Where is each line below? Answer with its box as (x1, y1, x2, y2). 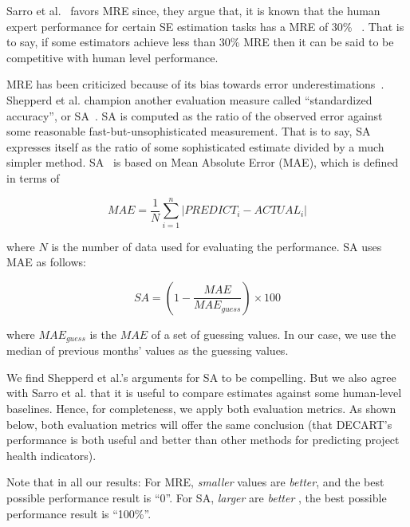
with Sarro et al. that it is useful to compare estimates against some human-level (6, 384, 402, 401)
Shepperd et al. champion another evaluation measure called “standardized (6, 91, 373, 108)
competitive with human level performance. (6, 49, 219, 65)
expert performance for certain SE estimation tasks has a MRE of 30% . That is (6, 18, 404, 34)
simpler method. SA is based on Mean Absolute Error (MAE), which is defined (6, 154, 399, 171)
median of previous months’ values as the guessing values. (6, 342, 289, 359)
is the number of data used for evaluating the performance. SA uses (51, 238, 382, 254)
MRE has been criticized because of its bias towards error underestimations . (6, 76, 384, 92)
